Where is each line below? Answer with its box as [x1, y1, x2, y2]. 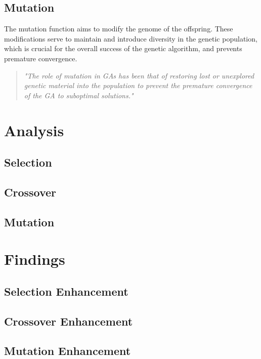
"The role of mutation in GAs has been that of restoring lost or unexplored [24, 70, 254, 81]
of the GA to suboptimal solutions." [24, 90, 134, 100]
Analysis [4, 119, 64, 140]
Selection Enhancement [4, 283, 128, 299]
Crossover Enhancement [4, 313, 133, 329]
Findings [4, 249, 65, 269]
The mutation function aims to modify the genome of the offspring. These [4, 23, 233, 34]
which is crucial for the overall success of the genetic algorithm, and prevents [4, 43, 242, 54]
